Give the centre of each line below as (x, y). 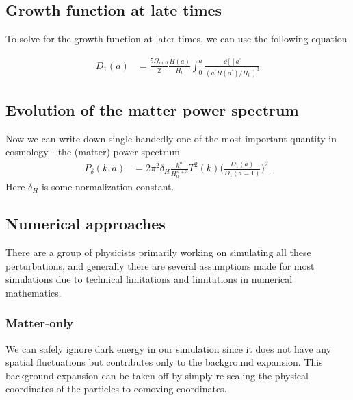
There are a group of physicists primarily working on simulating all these (158, 252)
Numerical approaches (86, 224)
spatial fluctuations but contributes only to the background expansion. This (164, 362)
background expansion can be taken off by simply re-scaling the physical (157, 375)
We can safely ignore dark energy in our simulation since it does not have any (169, 348)
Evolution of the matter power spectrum (152, 110)
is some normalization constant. (108, 187)
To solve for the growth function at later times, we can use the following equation (176, 39)
